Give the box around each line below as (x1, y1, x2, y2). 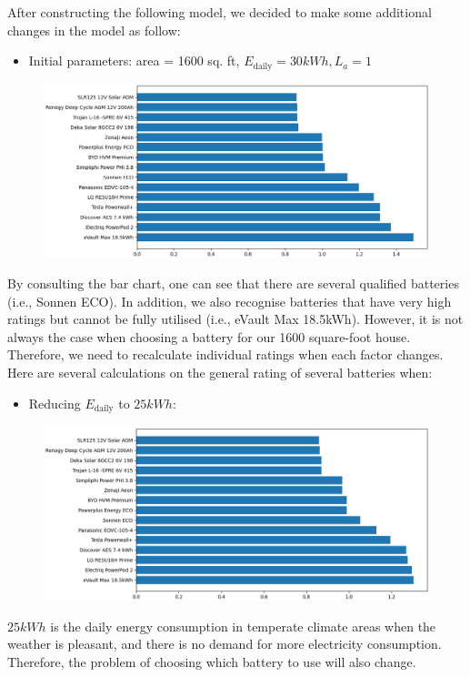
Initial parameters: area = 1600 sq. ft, (28, 51, 240, 70)
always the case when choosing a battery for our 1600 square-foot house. (7, 327, 411, 346)
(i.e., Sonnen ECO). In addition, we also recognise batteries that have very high (7, 291, 452, 310)
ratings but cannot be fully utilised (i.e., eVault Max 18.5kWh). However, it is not (7, 309, 464, 328)
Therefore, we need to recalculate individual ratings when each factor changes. (7, 345, 444, 364)
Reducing (28, 393, 81, 412)
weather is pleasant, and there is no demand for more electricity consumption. (7, 634, 442, 653)
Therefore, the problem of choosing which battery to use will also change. (7, 652, 416, 671)
